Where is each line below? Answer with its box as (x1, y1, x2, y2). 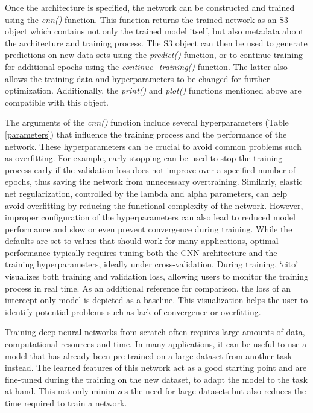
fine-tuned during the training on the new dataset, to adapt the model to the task (5, 373, 308, 385)
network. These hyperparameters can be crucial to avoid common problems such (5, 139, 302, 152)
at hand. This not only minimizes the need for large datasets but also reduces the (5, 385, 306, 397)
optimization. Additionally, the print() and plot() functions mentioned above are (5, 84, 302, 97)
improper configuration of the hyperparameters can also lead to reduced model (5, 211, 296, 223)
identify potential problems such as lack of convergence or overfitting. (5, 305, 261, 318)
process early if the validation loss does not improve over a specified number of (5, 163, 296, 176)
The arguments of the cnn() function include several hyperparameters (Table (5, 116, 289, 129)
